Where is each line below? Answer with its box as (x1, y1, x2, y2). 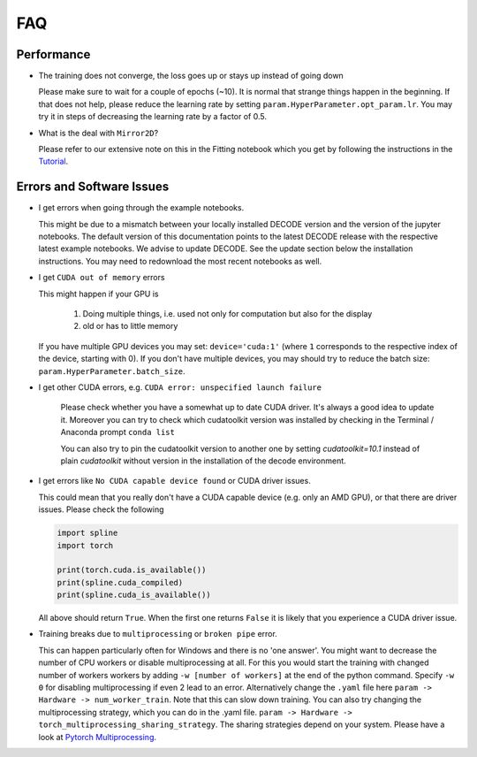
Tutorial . (38, 156, 69, 167)
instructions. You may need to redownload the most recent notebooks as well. (38, 256, 322, 266)
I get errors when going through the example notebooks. (38, 203, 245, 213)
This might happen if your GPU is (38, 288, 159, 299)
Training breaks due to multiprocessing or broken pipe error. (38, 629, 277, 639)
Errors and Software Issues (16, 180, 170, 195)
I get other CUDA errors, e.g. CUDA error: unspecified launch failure (38, 382, 322, 393)
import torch (57, 540, 114, 550)
